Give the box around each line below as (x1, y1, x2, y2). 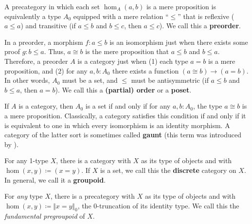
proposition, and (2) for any (4, 65, 88, 75)
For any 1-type (4, 155, 49, 166)
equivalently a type (4, 11, 61, 21)
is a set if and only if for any (85, 101, 171, 111)
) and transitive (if (20, 20, 76, 31)
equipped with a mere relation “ (73, 11, 169, 21)
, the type (193, 101, 222, 111)
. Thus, (44, 46, 65, 56)
